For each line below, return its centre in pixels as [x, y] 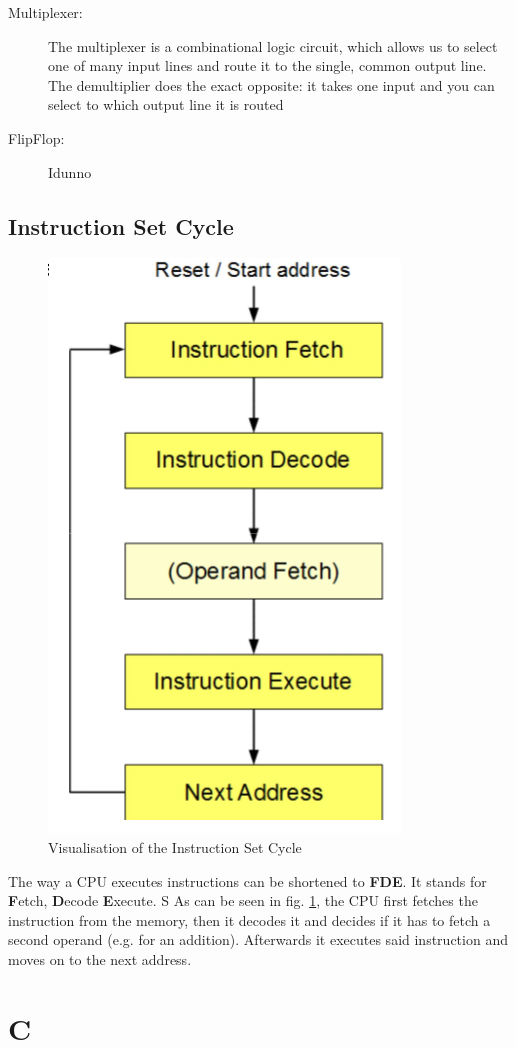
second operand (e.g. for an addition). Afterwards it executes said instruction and [258, 939]
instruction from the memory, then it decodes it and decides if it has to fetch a [249, 919]
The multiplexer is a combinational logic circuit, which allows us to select [273, 45]
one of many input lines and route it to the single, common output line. [267, 65]
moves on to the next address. [100, 958]
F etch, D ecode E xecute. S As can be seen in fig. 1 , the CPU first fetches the [243, 900]
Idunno [70, 171]
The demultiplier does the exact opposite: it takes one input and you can [271, 84]
